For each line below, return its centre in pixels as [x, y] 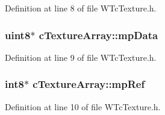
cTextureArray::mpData [98, 35]
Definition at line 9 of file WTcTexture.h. [81, 57]
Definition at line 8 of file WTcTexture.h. [81, 8]
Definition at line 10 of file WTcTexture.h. [83, 106]
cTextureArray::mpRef [89, 84]
